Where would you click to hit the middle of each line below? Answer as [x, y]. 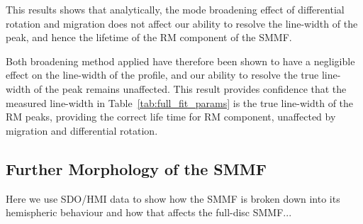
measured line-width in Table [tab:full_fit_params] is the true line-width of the [180, 102]
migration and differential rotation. [82, 130]
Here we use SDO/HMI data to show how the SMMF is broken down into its [173, 198]
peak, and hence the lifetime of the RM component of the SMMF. [149, 37]
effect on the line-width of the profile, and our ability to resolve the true [162, 75]
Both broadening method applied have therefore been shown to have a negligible [180, 61]
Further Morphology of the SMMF [136, 168]
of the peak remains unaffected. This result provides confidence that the [190, 88]
